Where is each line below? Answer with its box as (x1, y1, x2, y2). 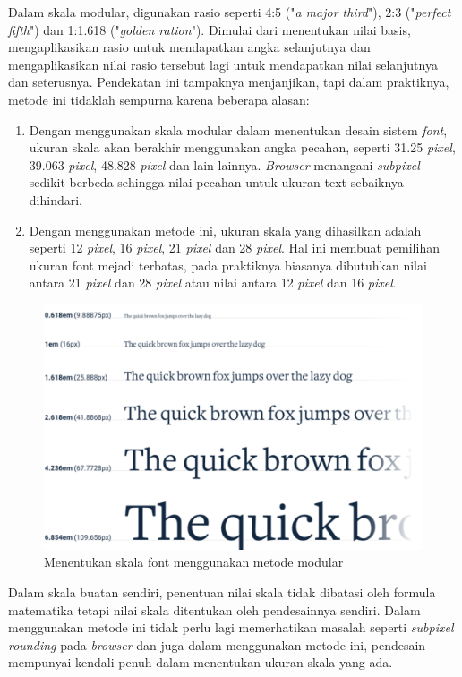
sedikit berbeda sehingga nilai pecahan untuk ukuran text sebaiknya (29, 173, 404, 192)
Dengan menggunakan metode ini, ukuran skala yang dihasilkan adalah (29, 220, 422, 239)
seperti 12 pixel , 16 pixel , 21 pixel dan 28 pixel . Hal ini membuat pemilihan (29, 238, 440, 257)
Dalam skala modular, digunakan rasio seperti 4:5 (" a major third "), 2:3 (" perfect (8, 3, 451, 21)
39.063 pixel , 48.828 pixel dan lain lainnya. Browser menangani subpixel (29, 155, 420, 174)
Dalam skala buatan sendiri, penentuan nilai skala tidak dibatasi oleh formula (8, 582, 436, 601)
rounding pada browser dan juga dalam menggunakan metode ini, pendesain (8, 635, 426, 654)
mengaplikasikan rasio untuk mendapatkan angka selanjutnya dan (8, 38, 371, 56)
